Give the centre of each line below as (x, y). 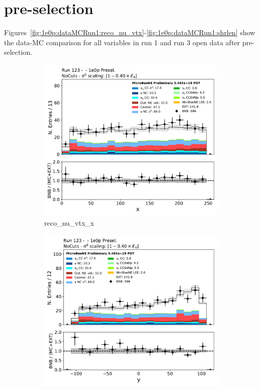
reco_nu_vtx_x (69, 222)
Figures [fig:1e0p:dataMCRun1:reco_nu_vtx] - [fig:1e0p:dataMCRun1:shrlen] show (130, 32)
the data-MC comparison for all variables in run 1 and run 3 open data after (122, 42)
